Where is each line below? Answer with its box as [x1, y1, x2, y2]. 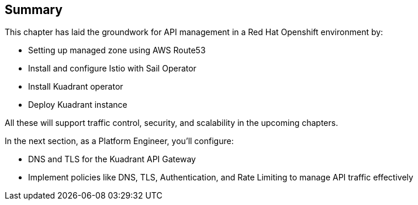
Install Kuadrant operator [28, 81, 123, 92]
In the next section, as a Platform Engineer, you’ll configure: [5, 136, 234, 146]
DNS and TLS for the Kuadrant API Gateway [28, 154, 196, 165]
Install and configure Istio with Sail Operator [28, 63, 196, 74]
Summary [5, 2, 63, 17]
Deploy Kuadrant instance [28, 100, 127, 110]
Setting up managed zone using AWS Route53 [28, 45, 206, 56]
